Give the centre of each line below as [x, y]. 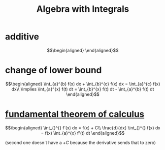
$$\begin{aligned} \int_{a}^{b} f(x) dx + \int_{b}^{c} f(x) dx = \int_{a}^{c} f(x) [83, 84]
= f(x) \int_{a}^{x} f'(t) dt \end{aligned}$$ [83, 133]
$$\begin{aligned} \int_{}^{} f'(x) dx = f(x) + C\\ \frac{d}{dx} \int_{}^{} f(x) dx [83, 128]
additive [22, 37]
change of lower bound [53, 70]
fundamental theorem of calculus [75, 114]
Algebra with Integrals [83, 9]
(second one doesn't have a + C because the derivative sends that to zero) [81, 142]
